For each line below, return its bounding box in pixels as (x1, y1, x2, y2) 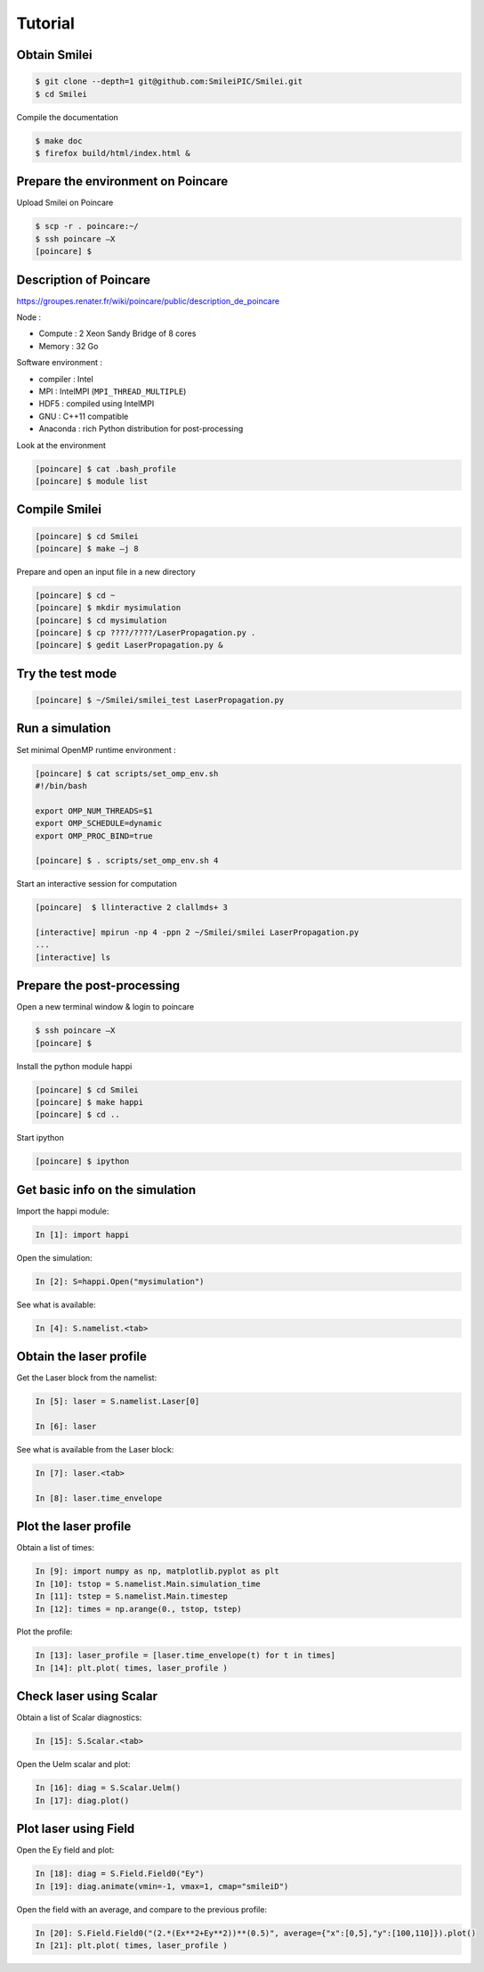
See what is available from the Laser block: (16, 1444, 174, 1455)
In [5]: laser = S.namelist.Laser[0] (35, 1396, 200, 1407)
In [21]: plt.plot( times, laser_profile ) (35, 1940, 229, 1951)
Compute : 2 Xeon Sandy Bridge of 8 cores (38, 328, 197, 339)
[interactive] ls (35, 952, 111, 962)
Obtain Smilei (16, 47, 93, 62)
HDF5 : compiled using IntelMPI (38, 398, 155, 409)
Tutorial (16, 13, 76, 33)
